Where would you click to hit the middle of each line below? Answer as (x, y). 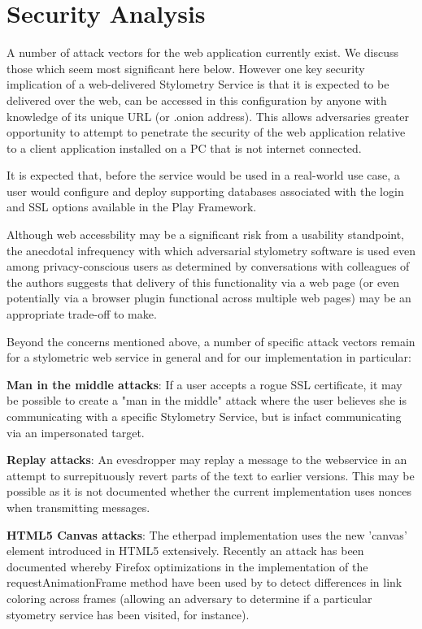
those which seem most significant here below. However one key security (186, 68)
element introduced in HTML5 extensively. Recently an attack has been (185, 551)
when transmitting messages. (78, 507)
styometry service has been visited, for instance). (128, 614)
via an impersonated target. (76, 432)
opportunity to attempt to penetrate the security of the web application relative (206, 132)
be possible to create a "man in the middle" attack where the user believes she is (207, 400)
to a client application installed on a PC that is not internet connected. (184, 147)
